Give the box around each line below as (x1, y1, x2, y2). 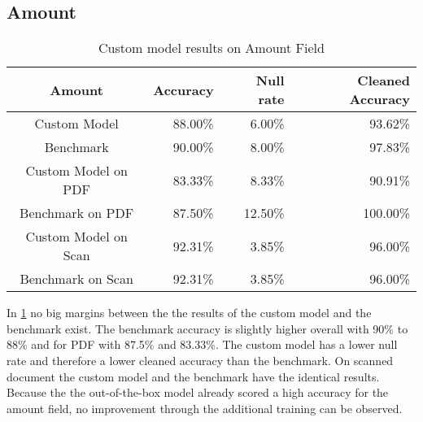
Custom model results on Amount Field (98, 38, 325, 58)
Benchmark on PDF (20, 203, 134, 223)
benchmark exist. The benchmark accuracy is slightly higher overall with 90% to (7, 320, 408, 337)
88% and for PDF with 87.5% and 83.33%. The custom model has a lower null (7, 336, 398, 353)
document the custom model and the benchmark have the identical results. (7, 368, 380, 385)
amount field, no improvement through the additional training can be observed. (7, 399, 403, 416)
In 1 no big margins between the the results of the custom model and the (7, 304, 372, 321)
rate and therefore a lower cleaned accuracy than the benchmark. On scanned (7, 351, 394, 368)
